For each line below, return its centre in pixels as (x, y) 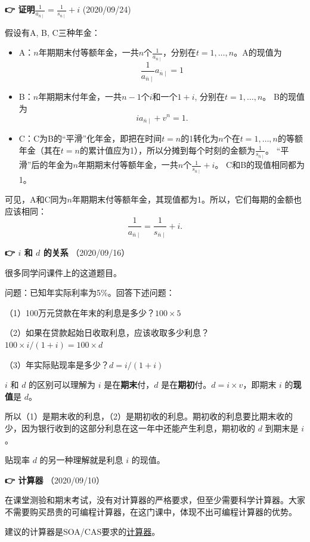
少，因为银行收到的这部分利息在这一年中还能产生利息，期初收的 (130, 428)
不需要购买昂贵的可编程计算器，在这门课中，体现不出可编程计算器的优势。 (151, 511)
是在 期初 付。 (186, 385)
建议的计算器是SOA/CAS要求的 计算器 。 (83, 532)
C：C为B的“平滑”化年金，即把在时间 (90, 138)
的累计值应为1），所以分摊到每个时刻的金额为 (167, 150)
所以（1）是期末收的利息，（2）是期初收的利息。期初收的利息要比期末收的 (149, 416)
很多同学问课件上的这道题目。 (63, 272)
